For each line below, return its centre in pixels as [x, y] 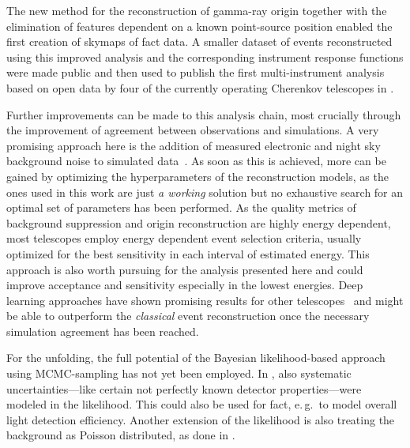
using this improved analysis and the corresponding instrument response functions [205, 56]
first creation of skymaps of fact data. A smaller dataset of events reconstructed [199, 41]
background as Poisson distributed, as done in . [121, 435]
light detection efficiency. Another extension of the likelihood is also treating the [201, 419]
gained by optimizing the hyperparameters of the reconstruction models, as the [197, 176]
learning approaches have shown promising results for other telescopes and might [205, 300]
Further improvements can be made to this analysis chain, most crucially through [204, 114]
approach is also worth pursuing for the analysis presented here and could [185, 269]
